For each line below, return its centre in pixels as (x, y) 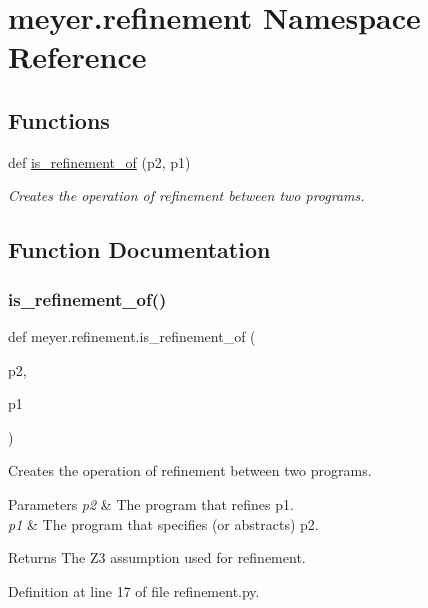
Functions (59, 119)
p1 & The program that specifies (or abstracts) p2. (163, 523)
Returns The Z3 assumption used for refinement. (157, 557)
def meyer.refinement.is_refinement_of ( (132, 335)
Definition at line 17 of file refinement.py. (134, 590)
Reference (77, 56)
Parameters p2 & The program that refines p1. (151, 503)
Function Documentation (139, 249)
